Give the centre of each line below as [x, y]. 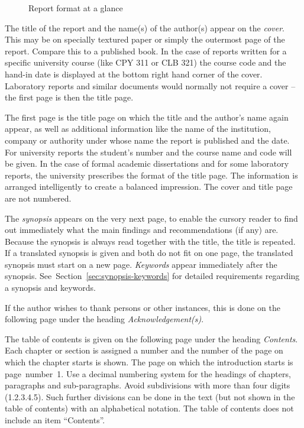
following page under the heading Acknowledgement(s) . [104, 319]
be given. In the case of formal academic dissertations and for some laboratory [147, 163]
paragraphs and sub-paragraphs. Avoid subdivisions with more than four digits [148, 385]
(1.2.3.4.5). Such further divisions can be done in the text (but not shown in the [150, 396]
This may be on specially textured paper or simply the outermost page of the [145, 39]
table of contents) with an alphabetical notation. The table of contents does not [149, 408]
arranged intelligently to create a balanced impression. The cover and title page [149, 187]
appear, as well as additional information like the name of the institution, [138, 129]
